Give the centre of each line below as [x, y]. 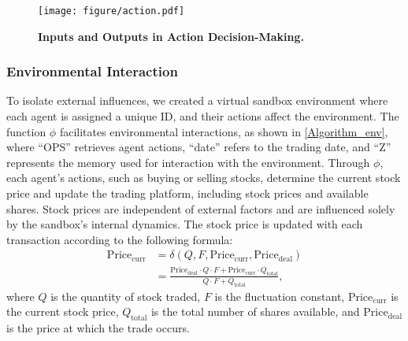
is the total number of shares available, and [255, 311]
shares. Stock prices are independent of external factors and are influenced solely [201, 208]
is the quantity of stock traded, [126, 296]
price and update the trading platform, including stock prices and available [187, 193]
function [26, 131]
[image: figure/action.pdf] [111, 11]
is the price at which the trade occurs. [98, 327]
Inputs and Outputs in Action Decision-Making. [171, 36]
